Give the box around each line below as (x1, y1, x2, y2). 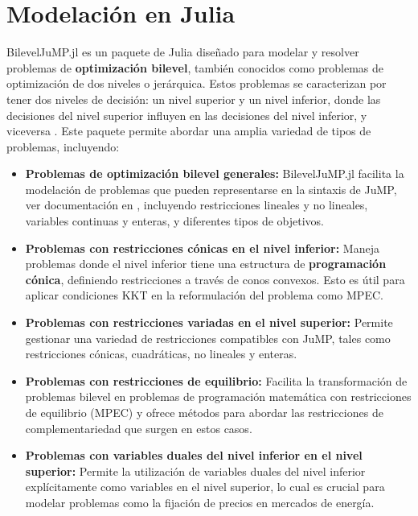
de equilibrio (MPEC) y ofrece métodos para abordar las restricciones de (25, 404, 383, 420)
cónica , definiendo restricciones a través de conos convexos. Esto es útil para (25, 270, 405, 287)
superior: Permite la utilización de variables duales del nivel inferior (25, 462, 366, 479)
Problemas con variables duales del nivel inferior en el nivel (25, 447, 363, 464)
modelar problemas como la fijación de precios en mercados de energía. (25, 493, 375, 510)
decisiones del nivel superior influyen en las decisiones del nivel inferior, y (6, 106, 367, 123)
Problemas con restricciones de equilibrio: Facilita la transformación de (25, 372, 408, 389)
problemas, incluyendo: (6, 138, 120, 155)
